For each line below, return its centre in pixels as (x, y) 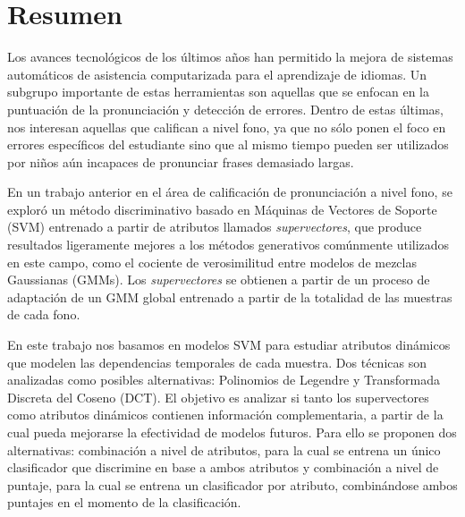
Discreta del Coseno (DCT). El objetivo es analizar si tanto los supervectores (218, 397)
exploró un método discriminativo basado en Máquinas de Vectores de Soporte (222, 209)
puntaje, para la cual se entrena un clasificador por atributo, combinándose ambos (232, 484)
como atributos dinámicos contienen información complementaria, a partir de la (225, 415)
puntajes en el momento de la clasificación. (124, 502)
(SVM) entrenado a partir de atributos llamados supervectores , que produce (215, 227)
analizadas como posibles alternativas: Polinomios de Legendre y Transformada (224, 380)
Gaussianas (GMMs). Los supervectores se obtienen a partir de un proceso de (219, 280)
